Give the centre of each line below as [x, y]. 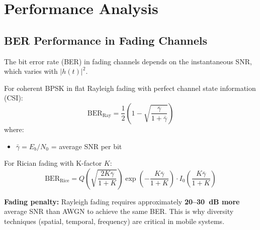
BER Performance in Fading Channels [106, 40]
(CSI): [14, 98]
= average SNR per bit [86, 146]
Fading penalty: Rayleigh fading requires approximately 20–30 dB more [122, 201]
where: [14, 129]
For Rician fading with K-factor [53, 163]
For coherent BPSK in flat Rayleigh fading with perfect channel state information [130, 88]
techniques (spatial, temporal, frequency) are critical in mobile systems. [114, 221]
